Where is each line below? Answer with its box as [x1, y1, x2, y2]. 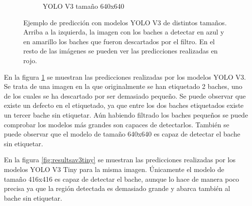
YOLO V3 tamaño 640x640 [43, 1, 124, 11]
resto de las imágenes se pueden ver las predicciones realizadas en [23, 46, 218, 56]
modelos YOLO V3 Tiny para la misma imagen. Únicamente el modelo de [4, 164, 224, 174]
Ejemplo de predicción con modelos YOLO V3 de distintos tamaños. [23, 17, 227, 27]
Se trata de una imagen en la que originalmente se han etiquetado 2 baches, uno [4, 81, 242, 91]
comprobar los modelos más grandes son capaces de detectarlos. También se [4, 119, 229, 129]
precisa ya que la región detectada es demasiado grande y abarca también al [4, 183, 230, 193]
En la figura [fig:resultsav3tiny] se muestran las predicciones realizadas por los [4, 154, 236, 165]
